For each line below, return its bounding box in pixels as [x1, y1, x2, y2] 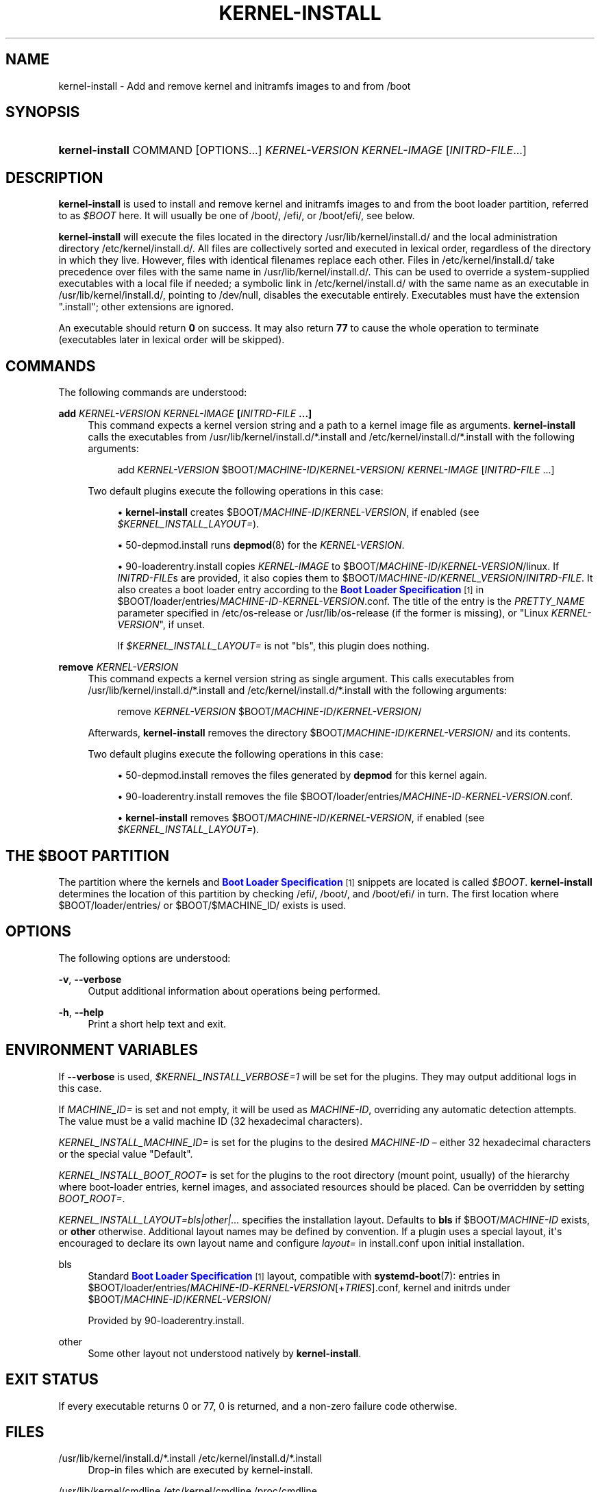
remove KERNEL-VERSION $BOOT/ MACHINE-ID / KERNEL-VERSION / [117, 706, 422, 718]
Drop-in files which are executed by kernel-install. [88, 1464, 313, 1476]
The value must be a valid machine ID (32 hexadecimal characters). [58, 1115, 363, 1127]
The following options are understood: [58, 952, 231, 964]
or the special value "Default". [58, 1147, 193, 1160]
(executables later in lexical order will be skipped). [58, 334, 285, 346]
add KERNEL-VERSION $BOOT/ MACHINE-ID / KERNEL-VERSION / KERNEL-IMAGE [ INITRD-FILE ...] [117, 464, 555, 476]
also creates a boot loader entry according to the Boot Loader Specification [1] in [117, 584, 484, 596]
